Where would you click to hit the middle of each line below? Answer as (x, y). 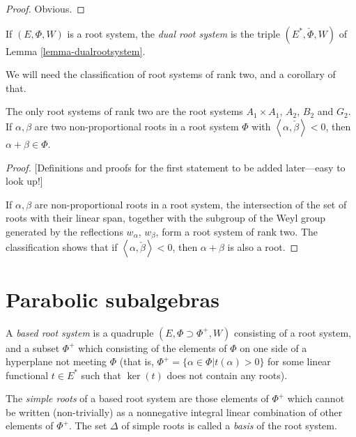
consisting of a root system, (293, 332)
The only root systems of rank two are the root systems (124, 111)
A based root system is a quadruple (80, 332)
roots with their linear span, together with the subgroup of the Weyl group (166, 218)
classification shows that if (62, 247)
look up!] (24, 181)
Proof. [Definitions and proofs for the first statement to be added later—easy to (176, 167)
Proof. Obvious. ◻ (45, 8)
